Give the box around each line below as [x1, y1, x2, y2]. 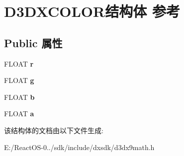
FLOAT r [4, 58, 34, 69]
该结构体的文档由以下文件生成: [4, 125, 103, 135]
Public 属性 [4, 35, 63, 50]
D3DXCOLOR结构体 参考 [4, 1, 180, 21]
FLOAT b [4, 91, 35, 102]
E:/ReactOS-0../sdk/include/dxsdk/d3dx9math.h [4, 142, 155, 152]
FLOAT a [4, 108, 34, 119]
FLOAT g [4, 75, 34, 85]
